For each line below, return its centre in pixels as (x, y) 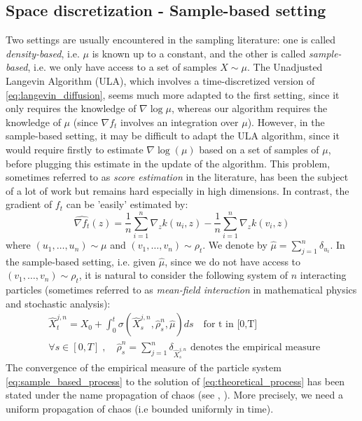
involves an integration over (180, 122)
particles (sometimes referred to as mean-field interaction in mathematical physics (181, 290)
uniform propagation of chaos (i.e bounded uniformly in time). (140, 408)
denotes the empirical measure (255, 348)
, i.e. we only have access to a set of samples (122, 67)
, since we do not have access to (233, 261)
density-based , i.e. (43, 53)
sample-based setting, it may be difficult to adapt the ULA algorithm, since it (173, 136)
